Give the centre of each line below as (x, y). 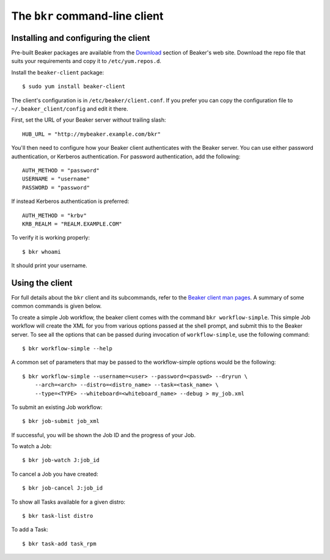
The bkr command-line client (87, 16)
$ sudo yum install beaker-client (74, 87)
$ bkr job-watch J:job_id (61, 460)
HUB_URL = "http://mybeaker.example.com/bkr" (92, 134)
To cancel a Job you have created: (55, 474)
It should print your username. (50, 265)
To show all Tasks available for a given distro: (68, 502)
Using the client (42, 283)
